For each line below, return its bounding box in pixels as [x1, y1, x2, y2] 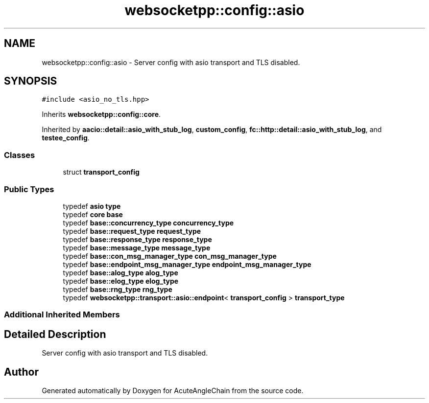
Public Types [4, 184, 54, 194]
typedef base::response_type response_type [63, 235, 212, 244]
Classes [4, 150, 35, 160]
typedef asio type [63, 201, 121, 210]
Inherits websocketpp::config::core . [42, 110, 161, 119]
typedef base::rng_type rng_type [63, 285, 172, 293]
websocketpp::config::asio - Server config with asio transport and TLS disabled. [42, 58, 300, 67]
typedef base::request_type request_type [63, 226, 201, 235]
